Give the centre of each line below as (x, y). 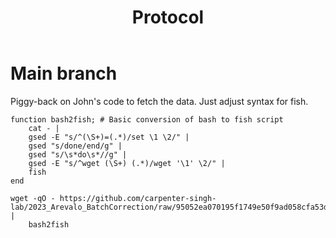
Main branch (64, 73)
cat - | (44, 128)
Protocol (168, 17)
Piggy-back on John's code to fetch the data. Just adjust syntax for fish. (159, 101)
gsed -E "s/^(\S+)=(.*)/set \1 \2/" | (109, 137)
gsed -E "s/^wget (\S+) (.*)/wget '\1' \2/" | (127, 163)
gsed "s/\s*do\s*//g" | (78, 154)
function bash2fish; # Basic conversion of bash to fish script (147, 119)
